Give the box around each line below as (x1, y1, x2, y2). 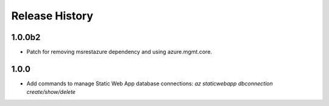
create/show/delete (26, 88, 76, 96)
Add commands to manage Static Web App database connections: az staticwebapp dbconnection (26, 79, 274, 87)
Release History (11, 9, 94, 22)
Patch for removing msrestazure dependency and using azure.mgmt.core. (26, 48, 213, 56)
